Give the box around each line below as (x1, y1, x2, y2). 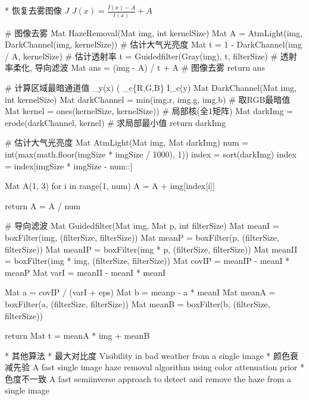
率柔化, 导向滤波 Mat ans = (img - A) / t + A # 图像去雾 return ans (5, 61, 265, 74)
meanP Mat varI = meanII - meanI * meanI (5, 266, 166, 278)
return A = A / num (5, 199, 81, 212)
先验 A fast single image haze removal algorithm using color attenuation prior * (13, 361, 305, 373)
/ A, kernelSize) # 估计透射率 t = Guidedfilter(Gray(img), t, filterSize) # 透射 (5, 49, 297, 62)
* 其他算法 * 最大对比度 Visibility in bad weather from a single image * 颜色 (5, 349, 290, 361)
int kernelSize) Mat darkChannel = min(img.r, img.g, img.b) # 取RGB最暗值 (5, 93, 291, 105)
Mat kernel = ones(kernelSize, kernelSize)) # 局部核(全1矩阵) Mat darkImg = (5, 105, 293, 117)
